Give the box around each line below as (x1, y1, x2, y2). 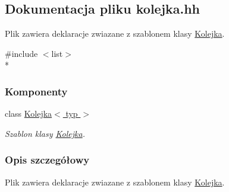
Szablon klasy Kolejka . (5, 127, 85, 139)
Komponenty (5, 84, 68, 98)
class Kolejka (5, 107, 52, 120)
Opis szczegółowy (5, 152, 90, 167)
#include (5, 47, 38, 59)
